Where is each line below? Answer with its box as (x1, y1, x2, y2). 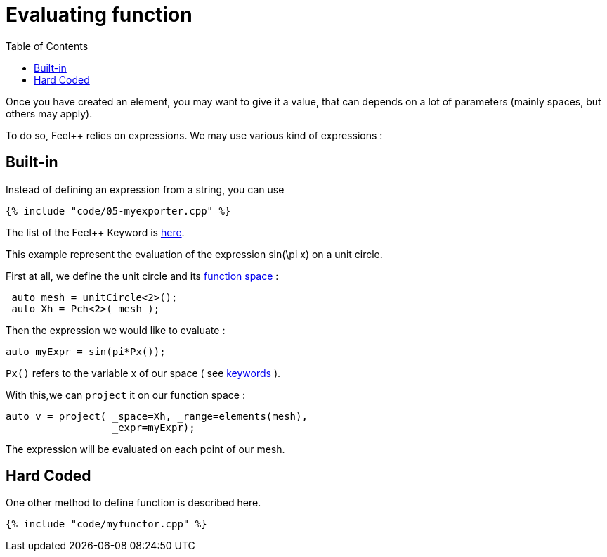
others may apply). (6, 107, 93, 120)
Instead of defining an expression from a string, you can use (6, 183, 285, 196)
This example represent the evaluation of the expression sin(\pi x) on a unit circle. (6, 248, 383, 260)
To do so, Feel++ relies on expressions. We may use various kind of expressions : (6, 129, 383, 141)
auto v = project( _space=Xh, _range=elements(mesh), (6, 410, 308, 422)
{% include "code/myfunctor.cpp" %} (6, 518, 207, 530)
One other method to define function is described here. (6, 497, 261, 509)
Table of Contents (6, 39, 89, 52)
